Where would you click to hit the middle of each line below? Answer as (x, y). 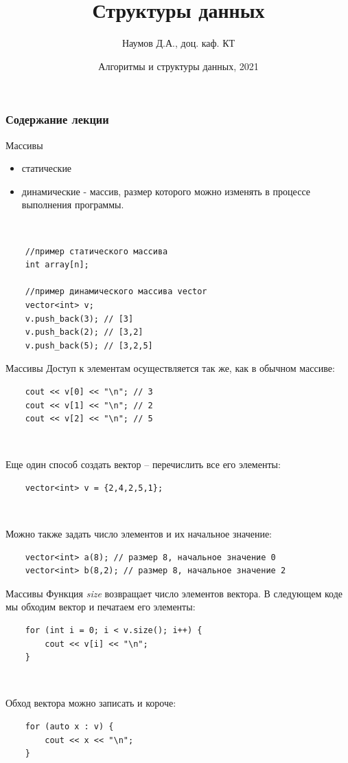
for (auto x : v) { (69, 727)
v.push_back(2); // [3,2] (84, 332)
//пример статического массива (96, 251)
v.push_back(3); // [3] (79, 319)
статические (47, 168)
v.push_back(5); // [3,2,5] (89, 345)
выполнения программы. (73, 204)
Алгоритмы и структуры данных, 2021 (178, 66)
